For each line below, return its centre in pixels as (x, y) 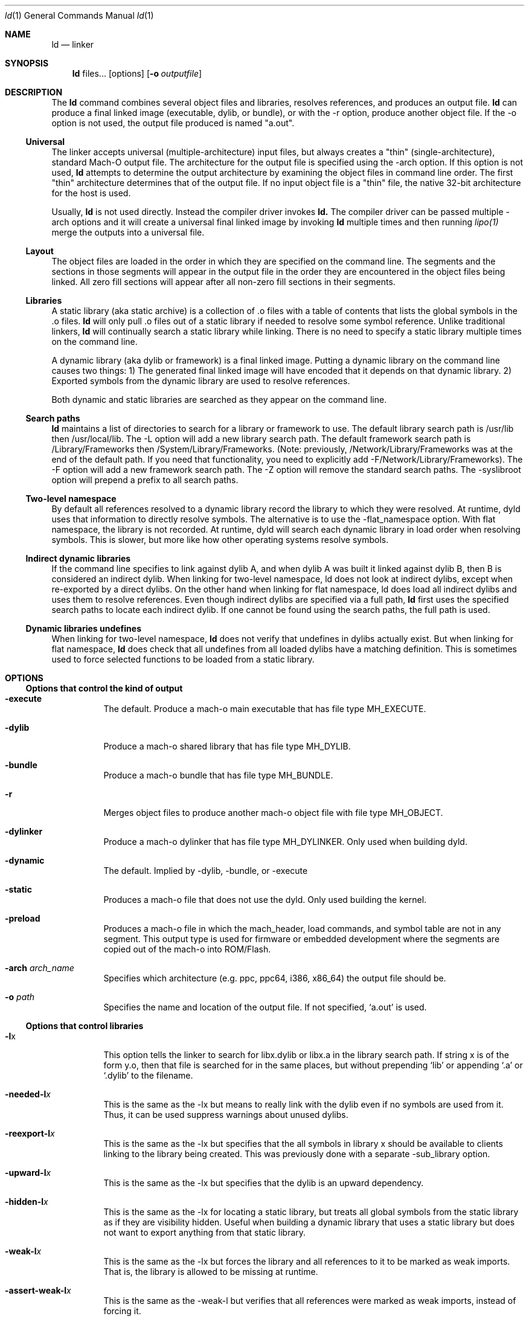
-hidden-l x (27, 1202)
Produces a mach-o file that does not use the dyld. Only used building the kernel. (265, 900)
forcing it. (122, 1311)
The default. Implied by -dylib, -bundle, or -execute (206, 871)
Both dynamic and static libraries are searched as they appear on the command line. (219, 400)
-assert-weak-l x (38, 1290)
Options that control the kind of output (104, 688)
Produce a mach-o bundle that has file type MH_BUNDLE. (218, 775)
